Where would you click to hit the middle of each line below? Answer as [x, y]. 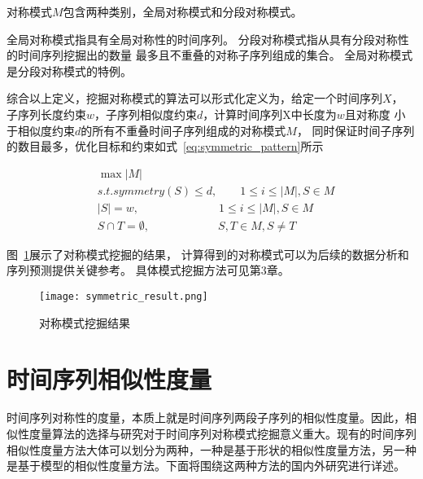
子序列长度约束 [46, 114]
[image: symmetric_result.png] [124, 297]
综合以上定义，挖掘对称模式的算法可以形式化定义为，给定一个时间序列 [194, 98]
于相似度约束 [41, 130]
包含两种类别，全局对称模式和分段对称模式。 [183, 11]
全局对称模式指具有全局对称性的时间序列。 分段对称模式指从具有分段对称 [202, 39]
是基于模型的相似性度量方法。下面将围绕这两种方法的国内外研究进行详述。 [206, 466]
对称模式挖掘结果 [85, 322]
